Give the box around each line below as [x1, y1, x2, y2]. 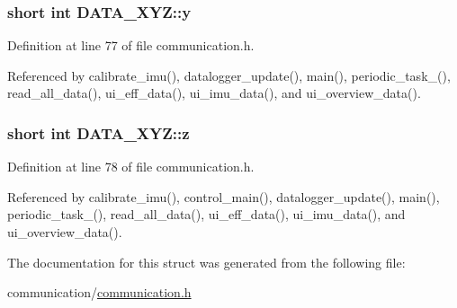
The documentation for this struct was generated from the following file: [7, 252, 406, 271]
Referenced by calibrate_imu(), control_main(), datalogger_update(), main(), [7, 187, 440, 206]
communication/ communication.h [7, 283, 192, 302]
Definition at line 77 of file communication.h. [7, 36, 255, 55]
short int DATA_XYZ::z [7, 121, 190, 144]
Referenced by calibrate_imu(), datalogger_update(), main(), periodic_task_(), [7, 66, 451, 84]
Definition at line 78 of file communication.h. [7, 157, 255, 176]
